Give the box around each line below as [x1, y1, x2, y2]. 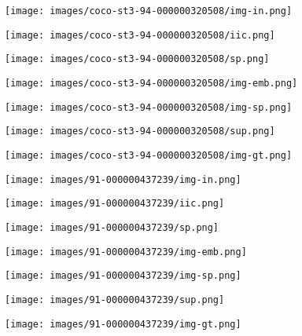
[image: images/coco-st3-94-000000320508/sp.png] [5, 53, 270, 65]
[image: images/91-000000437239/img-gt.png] [5, 318, 241, 330]
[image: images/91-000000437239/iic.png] [5, 198, 225, 210]
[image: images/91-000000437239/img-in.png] [5, 173, 241, 185]
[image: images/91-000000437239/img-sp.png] [5, 270, 241, 282]
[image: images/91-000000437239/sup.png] [5, 294, 225, 305]
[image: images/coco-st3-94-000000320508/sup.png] [5, 126, 275, 137]
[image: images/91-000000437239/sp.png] [5, 221, 219, 233]
